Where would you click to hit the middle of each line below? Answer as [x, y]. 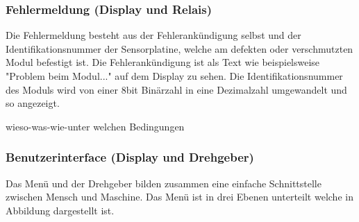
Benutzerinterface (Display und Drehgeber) [130, 157]
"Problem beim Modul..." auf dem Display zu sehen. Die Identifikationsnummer [174, 76]
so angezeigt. [33, 103]
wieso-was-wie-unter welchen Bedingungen [95, 126]
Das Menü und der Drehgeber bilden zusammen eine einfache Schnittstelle [164, 183]
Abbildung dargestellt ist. [60, 210]
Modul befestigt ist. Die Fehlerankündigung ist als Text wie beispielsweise [163, 62]
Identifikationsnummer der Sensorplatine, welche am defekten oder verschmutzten [179, 48]
